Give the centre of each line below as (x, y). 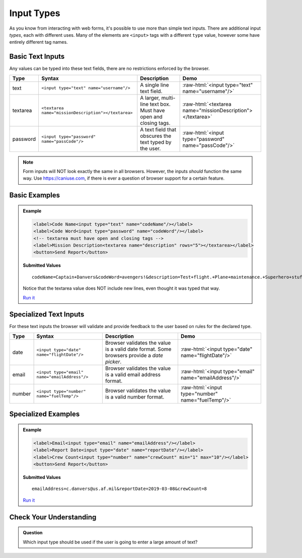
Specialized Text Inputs (47, 314)
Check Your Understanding (53, 517)
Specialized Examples (45, 414)
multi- (168, 98)
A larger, (150, 98)
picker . (113, 361)
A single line (155, 85)
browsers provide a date (134, 355)
